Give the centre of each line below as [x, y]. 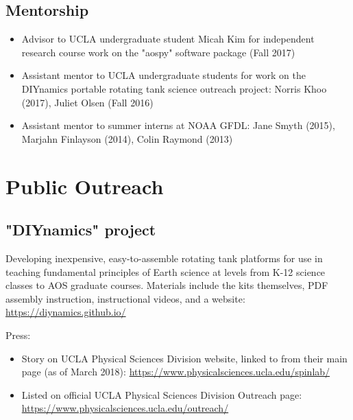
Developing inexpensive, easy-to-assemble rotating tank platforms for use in [164, 258]
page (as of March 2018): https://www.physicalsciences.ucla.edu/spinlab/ [176, 372]
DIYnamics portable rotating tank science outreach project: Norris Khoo [174, 88]
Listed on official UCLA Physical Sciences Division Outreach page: [162, 394]
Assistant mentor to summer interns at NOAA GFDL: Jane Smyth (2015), [178, 125]
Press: [18, 335]
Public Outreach [85, 186]
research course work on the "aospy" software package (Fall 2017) [158, 52]
